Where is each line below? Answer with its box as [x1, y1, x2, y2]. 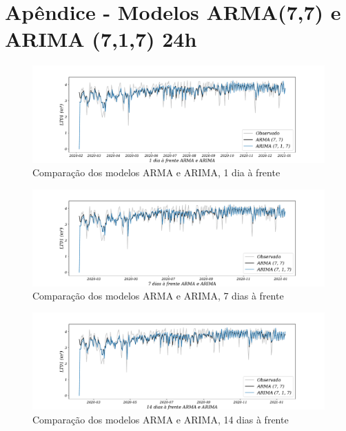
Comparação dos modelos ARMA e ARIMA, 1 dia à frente [32, 165, 281, 180]
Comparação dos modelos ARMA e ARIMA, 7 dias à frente [32, 288, 284, 303]
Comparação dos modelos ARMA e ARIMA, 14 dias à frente [32, 412, 289, 426]
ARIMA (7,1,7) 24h [5, 25, 197, 53]
